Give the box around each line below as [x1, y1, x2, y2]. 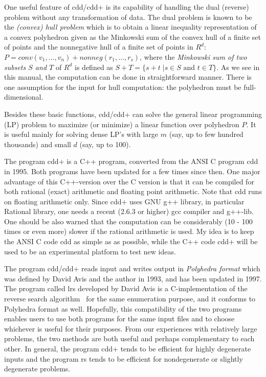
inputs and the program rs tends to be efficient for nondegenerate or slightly [4, 353, 243, 364]
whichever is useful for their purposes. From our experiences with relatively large [4, 323, 257, 334]
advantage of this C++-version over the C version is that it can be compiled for [4, 176, 254, 186]
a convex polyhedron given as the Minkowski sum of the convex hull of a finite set [4, 31, 261, 42]
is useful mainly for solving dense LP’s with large [4, 129, 159, 139]
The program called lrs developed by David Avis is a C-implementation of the [4, 283, 248, 294]
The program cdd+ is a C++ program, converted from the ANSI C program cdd [4, 156, 258, 167]
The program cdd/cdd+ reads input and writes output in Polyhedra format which [4, 263, 260, 274]
